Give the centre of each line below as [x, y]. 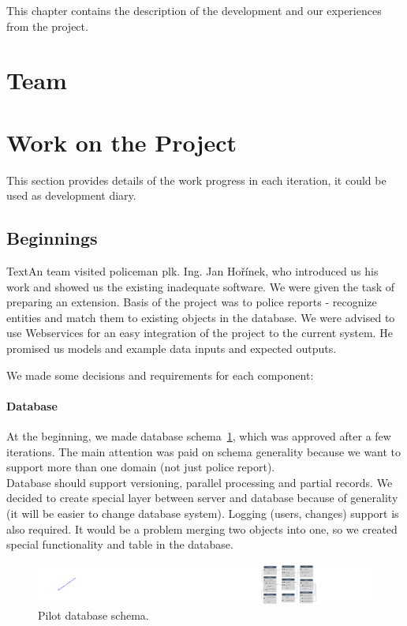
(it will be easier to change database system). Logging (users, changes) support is [203, 513]
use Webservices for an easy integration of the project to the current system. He [200, 333]
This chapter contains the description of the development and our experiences [194, 10]
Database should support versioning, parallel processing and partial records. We [200, 482]
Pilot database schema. [93, 615]
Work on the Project [121, 142]
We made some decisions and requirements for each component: [160, 375]
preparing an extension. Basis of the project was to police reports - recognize [192, 302]
